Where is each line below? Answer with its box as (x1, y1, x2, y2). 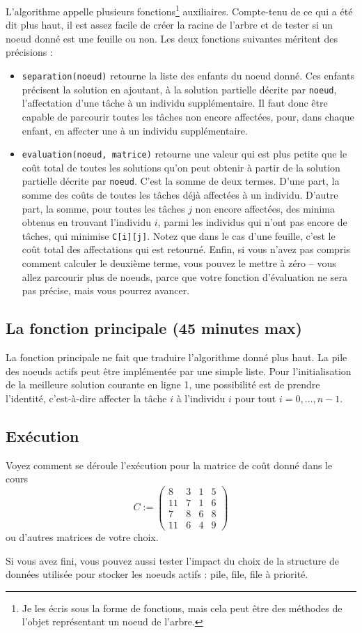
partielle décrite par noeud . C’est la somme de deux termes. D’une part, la (22, 174, 340, 188)
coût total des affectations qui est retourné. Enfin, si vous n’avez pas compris (22, 242, 350, 257)
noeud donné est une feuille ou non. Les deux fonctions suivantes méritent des (6, 31, 338, 45)
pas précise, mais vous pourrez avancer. (22, 283, 190, 298)
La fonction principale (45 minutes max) (6, 317, 303, 339)
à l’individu (176, 390, 226, 405)
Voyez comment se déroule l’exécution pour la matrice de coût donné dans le (6, 457, 333, 472)
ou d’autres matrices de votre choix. (6, 530, 159, 544)
